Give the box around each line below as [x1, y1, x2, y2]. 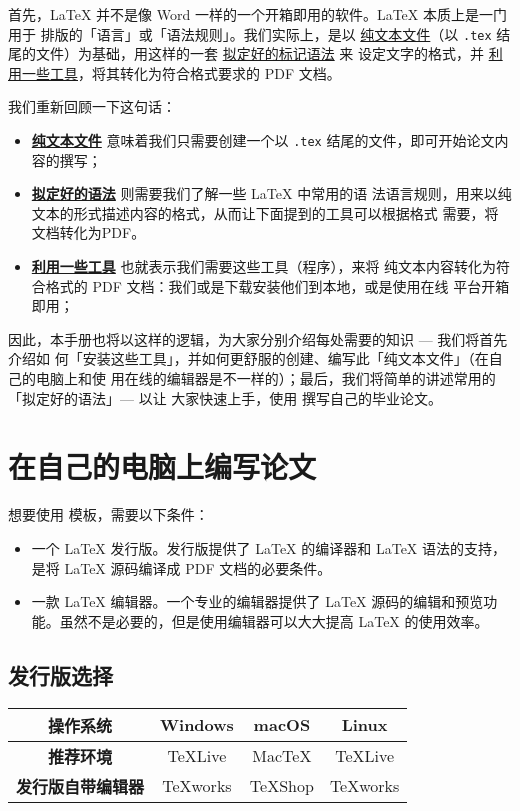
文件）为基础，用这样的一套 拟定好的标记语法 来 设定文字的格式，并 [35, 43, 484, 64]
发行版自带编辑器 [16, 774, 145, 798]
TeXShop [249, 774, 314, 798]
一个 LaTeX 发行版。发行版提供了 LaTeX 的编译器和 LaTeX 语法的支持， [31, 537, 507, 558]
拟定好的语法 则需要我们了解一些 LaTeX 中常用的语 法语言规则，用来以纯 [31, 183, 512, 204]
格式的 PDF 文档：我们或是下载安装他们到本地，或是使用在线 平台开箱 [45, 275, 510, 296]
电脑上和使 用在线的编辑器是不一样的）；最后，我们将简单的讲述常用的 [35, 368, 496, 389]
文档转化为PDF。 [31, 222, 146, 243]
